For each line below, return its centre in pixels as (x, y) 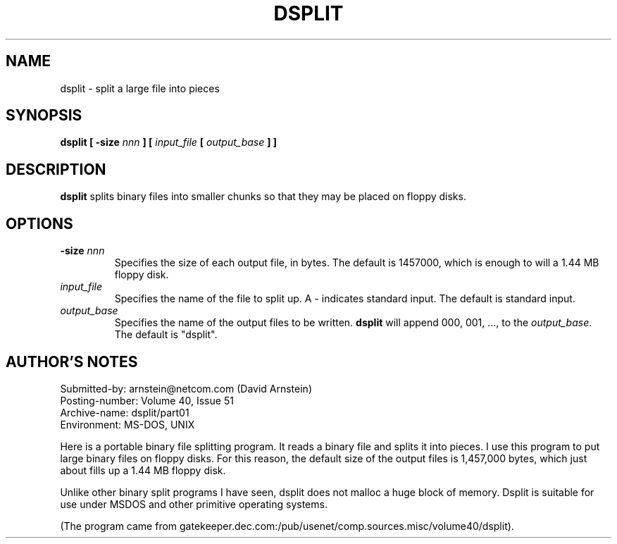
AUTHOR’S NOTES (72, 361)
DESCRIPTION (56, 169)
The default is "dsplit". (166, 335)
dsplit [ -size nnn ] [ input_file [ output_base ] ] (169, 142)
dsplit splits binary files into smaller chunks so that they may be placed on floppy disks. (263, 197)
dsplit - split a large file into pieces (140, 88)
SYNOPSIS (44, 116)
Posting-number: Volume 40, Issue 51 (147, 400)
